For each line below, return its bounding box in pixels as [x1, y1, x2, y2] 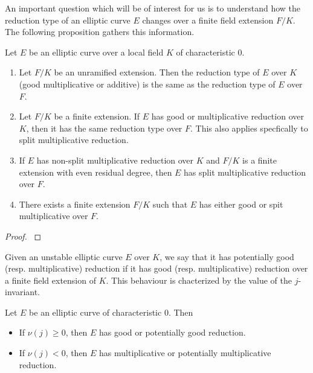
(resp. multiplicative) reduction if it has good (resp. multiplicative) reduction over [5, 262, 308, 275]
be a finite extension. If [54, 110, 140, 123]
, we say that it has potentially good [160, 250, 294, 263]
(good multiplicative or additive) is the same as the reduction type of [19, 77, 276, 90]
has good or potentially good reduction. [99, 326, 246, 339]
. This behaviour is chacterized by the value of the [106, 273, 292, 286]
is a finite [242, 153, 277, 166]
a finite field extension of [5, 273, 96, 286]
